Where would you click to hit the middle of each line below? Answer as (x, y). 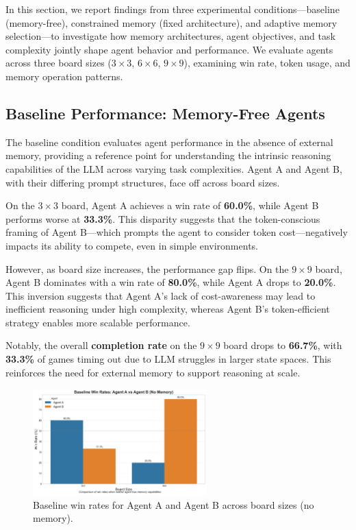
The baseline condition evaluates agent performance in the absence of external (169, 142)
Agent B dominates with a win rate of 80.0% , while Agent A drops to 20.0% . (171, 282)
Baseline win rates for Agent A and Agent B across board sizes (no (174, 504)
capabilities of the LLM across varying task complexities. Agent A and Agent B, (174, 168)
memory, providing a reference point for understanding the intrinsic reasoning (168, 155)
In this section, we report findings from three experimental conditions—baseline (173, 9)
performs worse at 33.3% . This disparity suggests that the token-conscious (163, 218)
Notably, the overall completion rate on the (101, 345)
